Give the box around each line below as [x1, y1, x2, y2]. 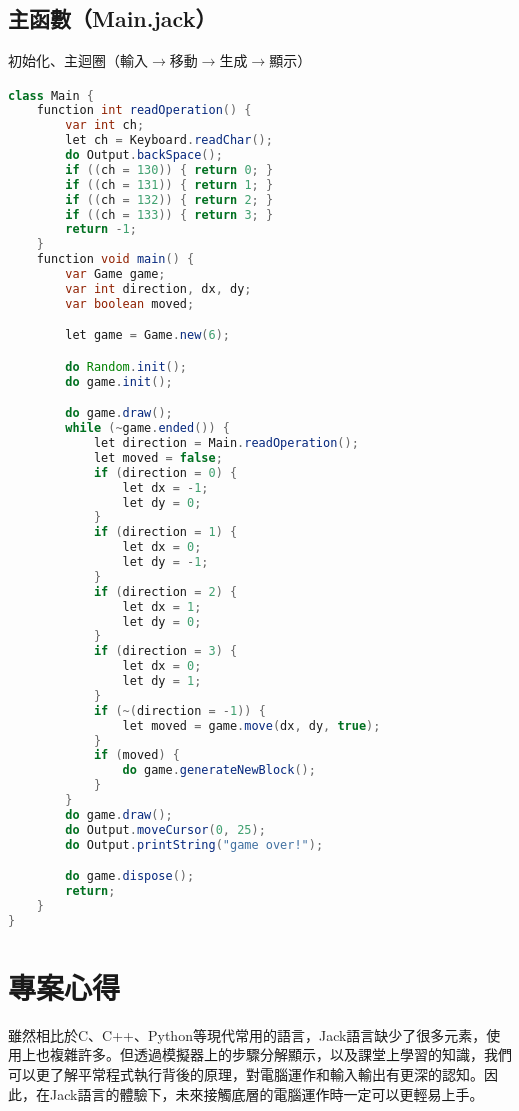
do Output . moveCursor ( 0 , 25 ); [65, 822, 266, 837]
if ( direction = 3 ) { [93, 644, 238, 659]
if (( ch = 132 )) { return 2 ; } [65, 192, 274, 207]
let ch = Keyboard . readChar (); [65, 133, 273, 148]
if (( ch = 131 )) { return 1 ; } [65, 177, 274, 192]
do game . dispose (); [65, 869, 195, 884]
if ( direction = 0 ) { [93, 465, 238, 480]
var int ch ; [65, 118, 145, 133]
